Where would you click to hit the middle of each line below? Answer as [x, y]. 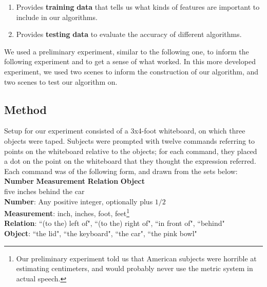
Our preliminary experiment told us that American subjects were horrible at [136, 258]
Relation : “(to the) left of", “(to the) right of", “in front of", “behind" [115, 223]
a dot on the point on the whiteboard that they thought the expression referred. [130, 161]
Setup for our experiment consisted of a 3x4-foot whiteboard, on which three [125, 131]
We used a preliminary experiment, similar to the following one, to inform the [127, 51]
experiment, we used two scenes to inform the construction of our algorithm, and [131, 71]
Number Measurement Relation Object [74, 181]
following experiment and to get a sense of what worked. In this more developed [130, 61]
